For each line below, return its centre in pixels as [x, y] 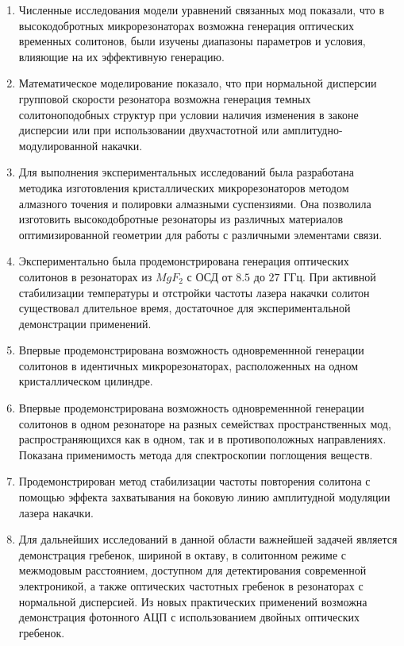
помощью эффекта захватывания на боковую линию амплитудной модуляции [204, 497]
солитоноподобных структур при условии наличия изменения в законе [189, 114]
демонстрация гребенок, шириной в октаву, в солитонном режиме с [183, 554]
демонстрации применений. [85, 323]
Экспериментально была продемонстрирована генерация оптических [184, 261]
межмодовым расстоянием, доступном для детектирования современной [192, 570]
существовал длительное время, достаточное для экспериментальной [185, 308]
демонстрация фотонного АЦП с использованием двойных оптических [189, 617]
